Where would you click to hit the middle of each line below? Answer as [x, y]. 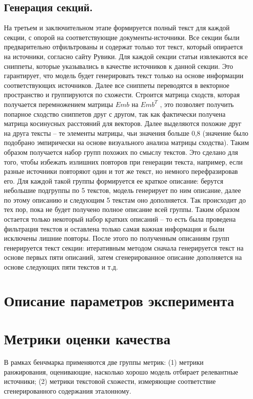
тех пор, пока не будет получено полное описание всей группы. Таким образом [122, 209]
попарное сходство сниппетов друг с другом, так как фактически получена [115, 114]
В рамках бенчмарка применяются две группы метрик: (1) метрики [104, 362]
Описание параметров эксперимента [119, 300]
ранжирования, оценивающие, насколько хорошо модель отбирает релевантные [121, 371]
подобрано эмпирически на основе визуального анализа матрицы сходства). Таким [126, 142]
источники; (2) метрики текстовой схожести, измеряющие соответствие [110, 381]
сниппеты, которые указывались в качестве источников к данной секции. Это [118, 66]
